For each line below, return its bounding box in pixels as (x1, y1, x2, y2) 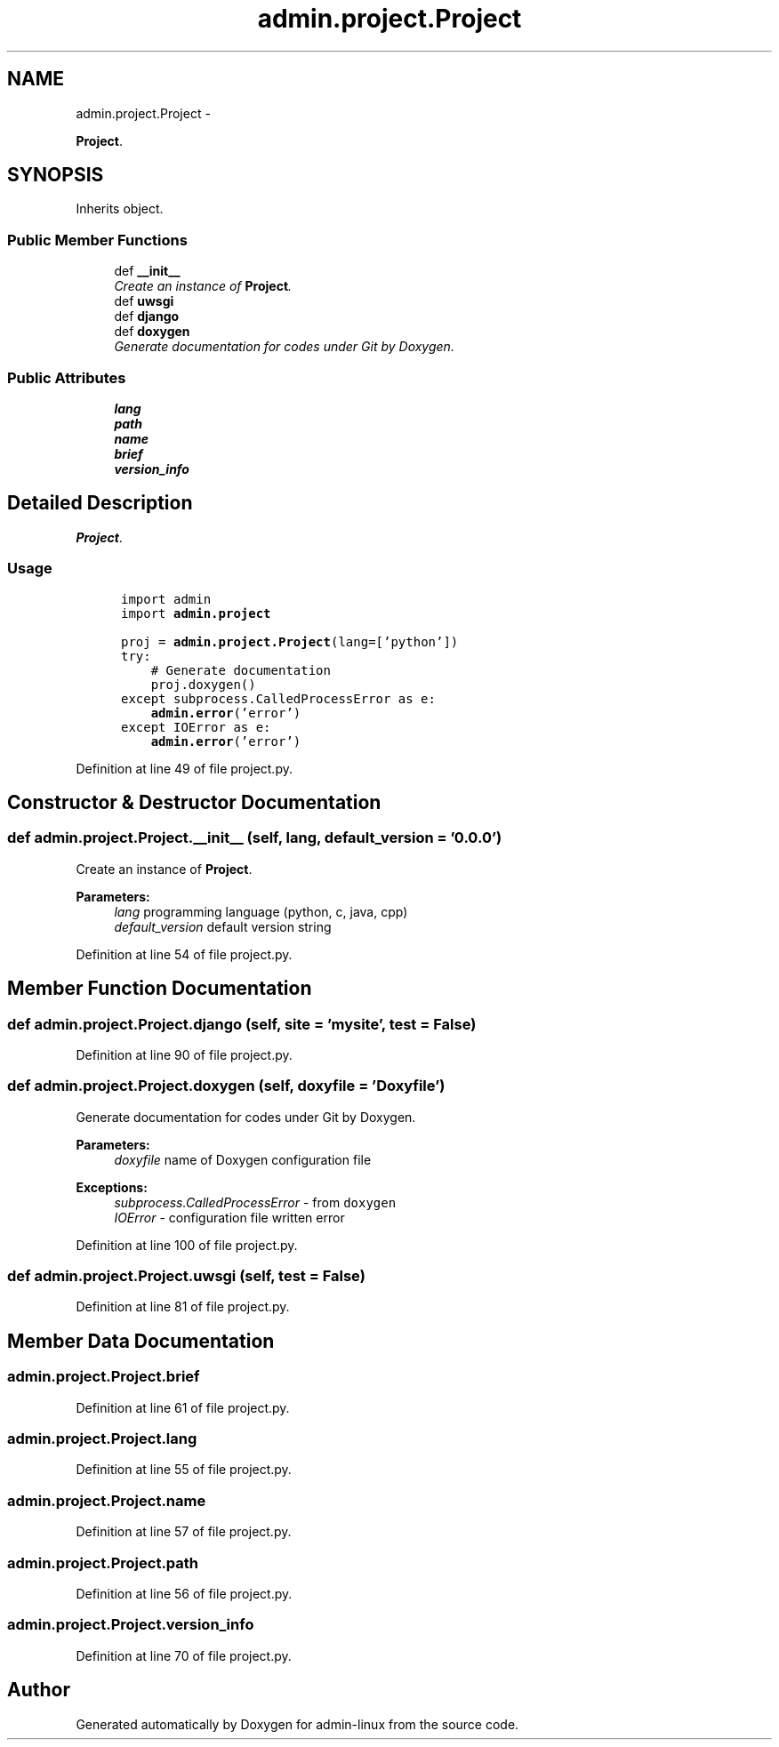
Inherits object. (76, 201, 164, 217)
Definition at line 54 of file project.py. (76, 946, 293, 962)
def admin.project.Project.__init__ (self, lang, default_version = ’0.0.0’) (7, 829, 502, 847)
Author (7, 1679, 70, 1702)
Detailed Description (7, 492, 193, 515)
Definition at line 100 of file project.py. (76, 1237, 298, 1253)
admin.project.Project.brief (7, 1367, 200, 1386)
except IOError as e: (120, 719, 271, 734)
